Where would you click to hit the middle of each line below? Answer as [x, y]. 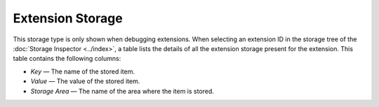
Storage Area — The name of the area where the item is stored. [122, 91]
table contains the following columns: [67, 59]
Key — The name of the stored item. [83, 71]
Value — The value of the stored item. [85, 81]
